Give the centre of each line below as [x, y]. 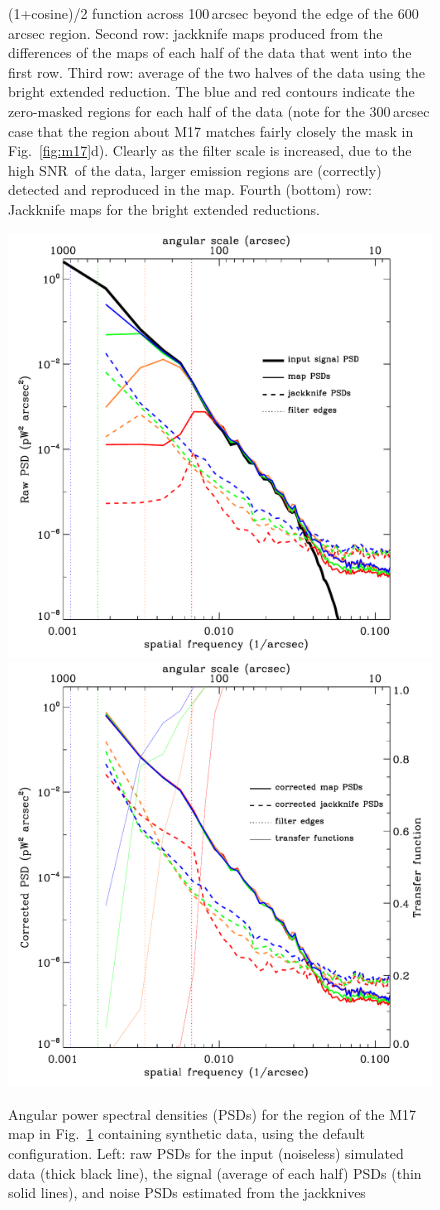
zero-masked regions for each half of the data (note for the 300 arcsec [219, 110]
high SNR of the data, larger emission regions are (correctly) [195, 169]
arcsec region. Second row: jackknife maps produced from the [195, 32]
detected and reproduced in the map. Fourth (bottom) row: [190, 189]
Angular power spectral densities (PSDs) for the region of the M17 [212, 1113]
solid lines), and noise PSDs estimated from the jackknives [187, 1192]
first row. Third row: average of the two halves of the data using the [216, 71]
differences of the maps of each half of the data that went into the [210, 52]
